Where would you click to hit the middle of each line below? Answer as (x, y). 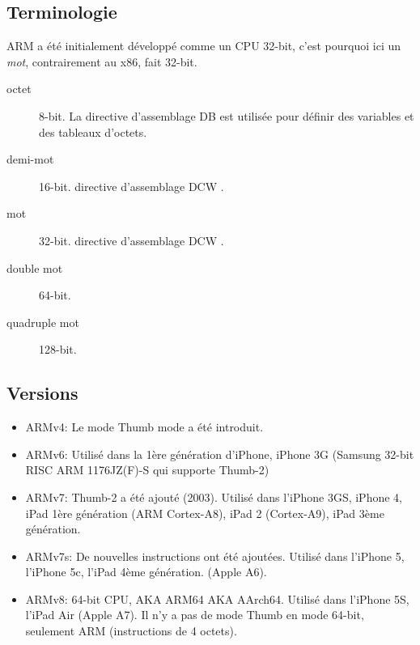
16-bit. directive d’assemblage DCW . (132, 186)
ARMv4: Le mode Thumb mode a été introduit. (144, 427)
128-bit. (58, 349)
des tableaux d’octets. (93, 132)
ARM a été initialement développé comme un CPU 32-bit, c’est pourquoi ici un (204, 46)
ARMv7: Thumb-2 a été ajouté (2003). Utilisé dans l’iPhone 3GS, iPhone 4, (214, 496)
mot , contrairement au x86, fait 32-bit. (102, 61)
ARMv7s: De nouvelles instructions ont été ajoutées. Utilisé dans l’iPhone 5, (215, 556)
